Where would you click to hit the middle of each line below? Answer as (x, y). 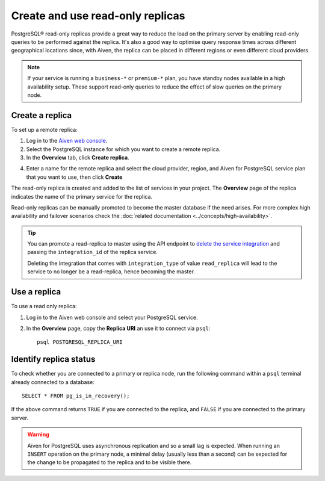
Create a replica (42, 115)
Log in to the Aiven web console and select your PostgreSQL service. (112, 317)
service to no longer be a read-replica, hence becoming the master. (111, 272)
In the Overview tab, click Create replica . (78, 157)
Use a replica (36, 292)
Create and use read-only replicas (98, 16)
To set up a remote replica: (44, 129)
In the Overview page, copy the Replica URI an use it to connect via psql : (118, 328)
